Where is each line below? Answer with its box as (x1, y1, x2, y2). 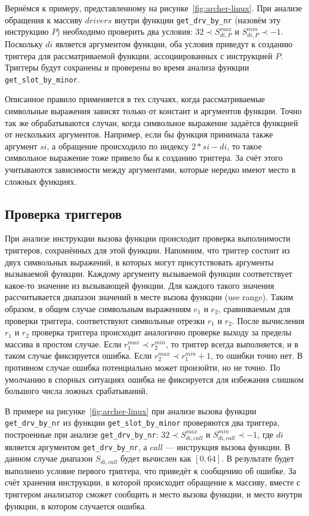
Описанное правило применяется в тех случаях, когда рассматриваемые (5, 93, 265, 105)
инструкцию (5, 25, 49, 38)
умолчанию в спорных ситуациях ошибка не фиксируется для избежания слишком (5, 373, 304, 385)
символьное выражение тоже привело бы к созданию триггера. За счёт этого (5, 151, 283, 164)
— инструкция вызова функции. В (165, 440, 291, 453)
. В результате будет (221, 452, 294, 465)
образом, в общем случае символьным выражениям (5, 302, 191, 315)
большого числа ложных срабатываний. (5, 384, 148, 397)
